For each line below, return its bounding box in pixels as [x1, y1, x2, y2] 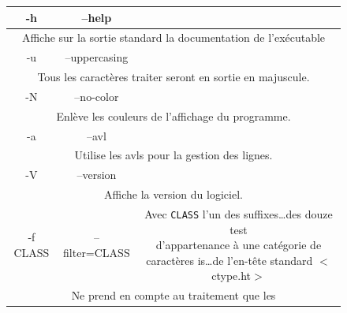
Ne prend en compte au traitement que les [71, 287, 276, 304]
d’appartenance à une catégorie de [155, 237, 322, 253]
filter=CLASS [63, 244, 130, 260]
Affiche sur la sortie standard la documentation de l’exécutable [21, 29, 326, 46]
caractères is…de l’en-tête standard [146, 252, 313, 268]
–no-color [74, 88, 119, 104]
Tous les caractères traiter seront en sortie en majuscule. [37, 69, 310, 85]
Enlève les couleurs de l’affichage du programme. [56, 107, 291, 124]
